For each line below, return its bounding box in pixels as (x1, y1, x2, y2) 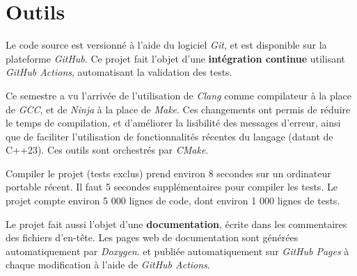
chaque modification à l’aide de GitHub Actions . (6, 257, 210, 272)
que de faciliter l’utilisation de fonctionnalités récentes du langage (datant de (6, 129, 333, 143)
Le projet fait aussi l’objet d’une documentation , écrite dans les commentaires (6, 216, 347, 231)
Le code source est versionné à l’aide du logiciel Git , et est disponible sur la (6, 38, 327, 52)
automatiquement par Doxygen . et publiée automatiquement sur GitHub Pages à (6, 243, 349, 258)
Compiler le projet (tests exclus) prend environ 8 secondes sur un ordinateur (6, 165, 331, 180)
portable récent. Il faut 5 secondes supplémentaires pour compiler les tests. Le (6, 179, 338, 194)
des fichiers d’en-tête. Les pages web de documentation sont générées (6, 230, 299, 245)
